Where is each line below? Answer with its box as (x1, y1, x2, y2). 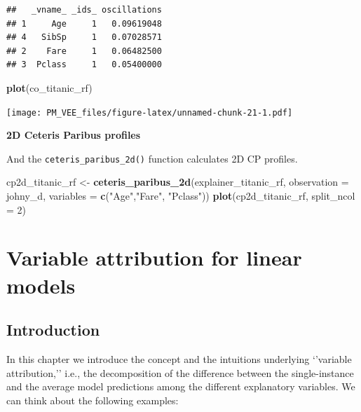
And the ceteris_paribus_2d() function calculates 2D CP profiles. (6, 151, 298, 165)
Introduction (6, 319, 100, 341)
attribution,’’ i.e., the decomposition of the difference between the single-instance (6, 365, 354, 380)
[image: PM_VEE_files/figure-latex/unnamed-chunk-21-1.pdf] (6, 107, 293, 118)
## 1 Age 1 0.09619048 (6, 18, 162, 29)
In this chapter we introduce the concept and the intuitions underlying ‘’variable (6, 352, 352, 366)
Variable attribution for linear (6, 243, 302, 272)
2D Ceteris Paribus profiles (6, 128, 141, 142)
